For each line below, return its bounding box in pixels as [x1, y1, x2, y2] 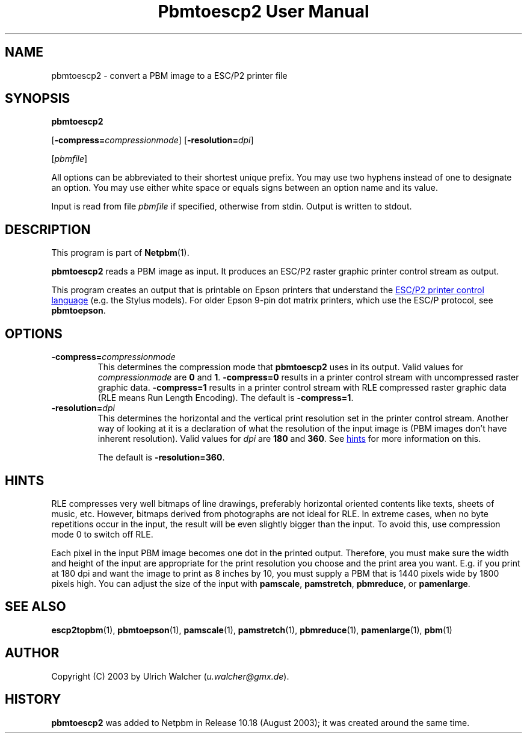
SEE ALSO [5, 599, 66, 615]
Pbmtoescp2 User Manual [158, 1, 369, 22]
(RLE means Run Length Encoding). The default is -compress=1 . [97, 392, 354, 403]
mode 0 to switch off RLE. [51, 529, 153, 539]
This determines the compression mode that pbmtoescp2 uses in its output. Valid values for [97, 362, 463, 373]
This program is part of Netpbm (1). [51, 247, 190, 258]
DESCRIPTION [5, 222, 91, 237]
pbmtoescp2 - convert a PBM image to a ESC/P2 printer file [51, 70, 288, 81]
